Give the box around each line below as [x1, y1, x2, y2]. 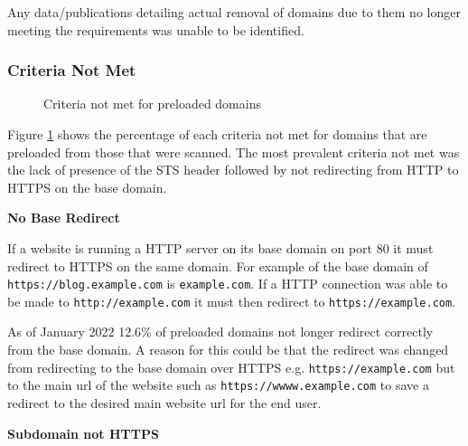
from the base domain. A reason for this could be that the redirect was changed [7, 340, 449, 359]
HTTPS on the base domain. [7, 177, 167, 196]
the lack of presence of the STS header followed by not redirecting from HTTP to [7, 160, 459, 179]
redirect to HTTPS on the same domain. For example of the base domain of [7, 256, 428, 275]
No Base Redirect [7, 208, 120, 227]
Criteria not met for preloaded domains [43, 94, 261, 113]
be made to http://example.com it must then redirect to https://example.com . [7, 291, 456, 310]
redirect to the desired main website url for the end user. [7, 393, 322, 412]
